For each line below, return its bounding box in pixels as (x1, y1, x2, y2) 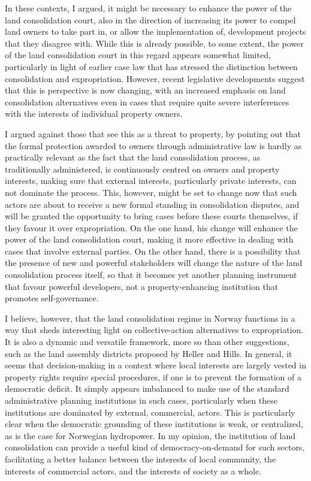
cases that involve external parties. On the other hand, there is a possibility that (5, 244, 301, 257)
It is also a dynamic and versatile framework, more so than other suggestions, (5, 335, 289, 348)
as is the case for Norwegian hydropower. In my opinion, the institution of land (5, 429, 296, 441)
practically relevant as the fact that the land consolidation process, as (5, 151, 261, 164)
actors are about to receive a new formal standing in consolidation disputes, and (5, 198, 300, 210)
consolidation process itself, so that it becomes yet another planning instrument (5, 268, 297, 281)
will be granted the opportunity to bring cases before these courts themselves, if (5, 210, 298, 222)
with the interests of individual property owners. (5, 107, 183, 120)
